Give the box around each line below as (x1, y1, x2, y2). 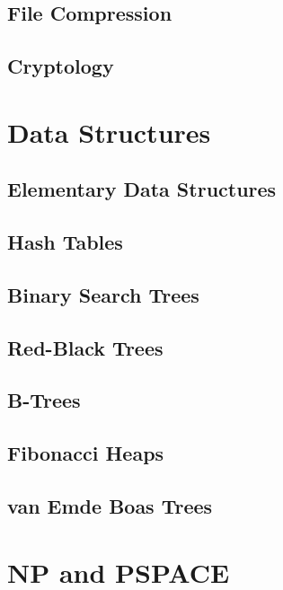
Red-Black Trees (7, 333, 164, 361)
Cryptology (7, 52, 114, 80)
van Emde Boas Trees (7, 492, 213, 520)
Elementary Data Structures (7, 175, 277, 203)
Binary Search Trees (7, 280, 199, 308)
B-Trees (7, 386, 81, 414)
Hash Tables (7, 228, 123, 256)
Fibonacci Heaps (7, 439, 164, 467)
